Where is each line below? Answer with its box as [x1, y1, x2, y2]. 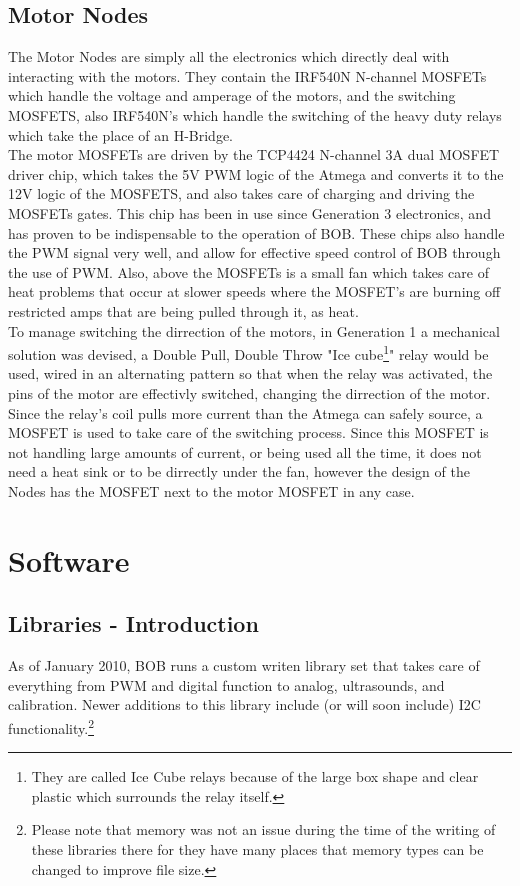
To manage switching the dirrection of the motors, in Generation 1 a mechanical [8, 320, 500, 341]
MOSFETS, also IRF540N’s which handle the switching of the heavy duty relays [8, 104, 502, 125]
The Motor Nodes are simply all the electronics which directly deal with [8, 46, 450, 67]
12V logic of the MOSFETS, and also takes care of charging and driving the [8, 183, 475, 204]
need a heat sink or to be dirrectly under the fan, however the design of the [8, 461, 470, 482]
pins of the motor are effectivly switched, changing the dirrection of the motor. [8, 382, 491, 403]
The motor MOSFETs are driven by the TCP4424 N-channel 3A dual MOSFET [8, 144, 500, 165]
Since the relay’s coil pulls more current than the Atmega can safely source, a [8, 402, 483, 423]
